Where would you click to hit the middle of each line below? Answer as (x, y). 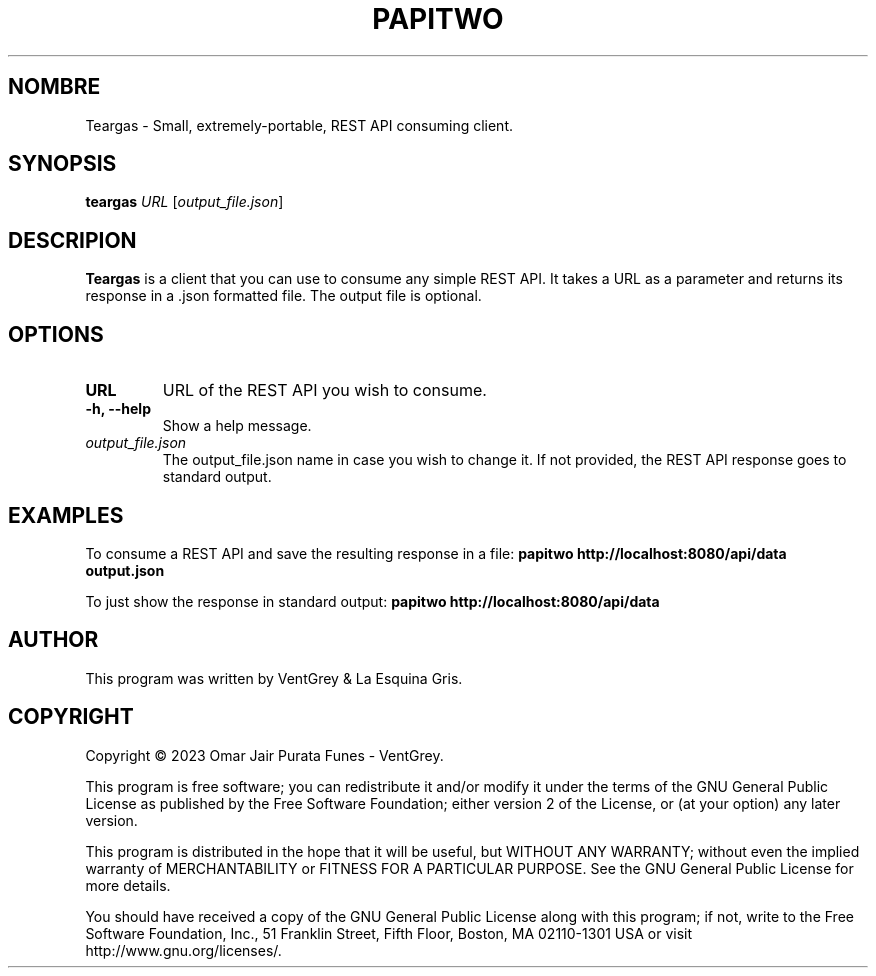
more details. (128, 885)
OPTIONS (56, 334)
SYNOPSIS (62, 164)
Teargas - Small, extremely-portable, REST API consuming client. (299, 125)
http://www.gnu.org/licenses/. (183, 950)
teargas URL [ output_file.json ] (184, 202)
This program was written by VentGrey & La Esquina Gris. (274, 678)
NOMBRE (54, 87)
